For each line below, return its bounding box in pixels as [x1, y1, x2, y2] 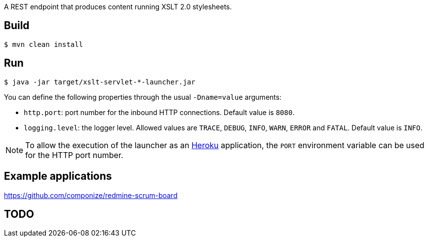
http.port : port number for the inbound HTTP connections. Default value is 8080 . [24, 108, 295, 117]
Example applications [4, 170, 112, 183]
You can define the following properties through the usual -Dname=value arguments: [4, 92, 282, 101]
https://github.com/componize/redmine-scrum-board [4, 191, 178, 200]
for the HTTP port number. [25, 150, 123, 160]
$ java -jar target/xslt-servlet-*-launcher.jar [4, 78, 195, 86]
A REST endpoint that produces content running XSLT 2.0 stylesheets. [4, 2, 232, 11]
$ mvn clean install [4, 40, 83, 48]
